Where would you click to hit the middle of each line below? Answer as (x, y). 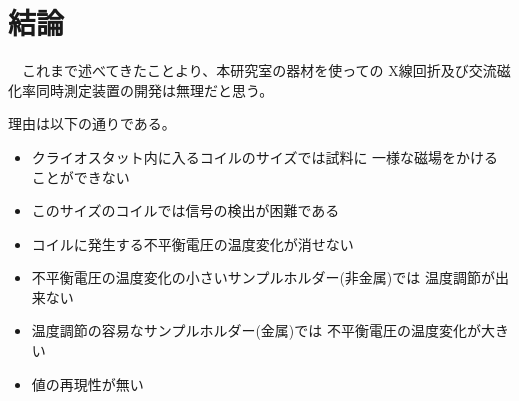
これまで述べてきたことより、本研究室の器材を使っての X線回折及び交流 (259, 70)
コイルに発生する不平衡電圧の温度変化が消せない (192, 243)
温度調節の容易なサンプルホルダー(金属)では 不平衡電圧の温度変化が (256, 330)
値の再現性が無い (87, 383)
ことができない (80, 176)
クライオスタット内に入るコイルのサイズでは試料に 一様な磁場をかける (265, 156)
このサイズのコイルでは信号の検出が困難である (185, 210)
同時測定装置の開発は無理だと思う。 (154, 89)
